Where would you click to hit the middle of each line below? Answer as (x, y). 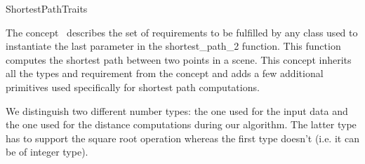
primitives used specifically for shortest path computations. (133, 87)
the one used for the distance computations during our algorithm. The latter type (181, 124)
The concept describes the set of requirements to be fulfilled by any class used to (182, 32)
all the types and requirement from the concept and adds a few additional (165, 73)
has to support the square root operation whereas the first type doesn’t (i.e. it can (182, 138)
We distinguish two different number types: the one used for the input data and (177, 110)
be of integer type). (47, 152)
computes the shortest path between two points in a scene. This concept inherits (179, 59)
